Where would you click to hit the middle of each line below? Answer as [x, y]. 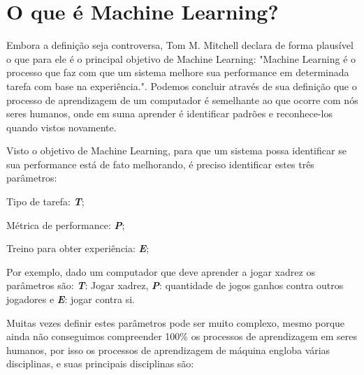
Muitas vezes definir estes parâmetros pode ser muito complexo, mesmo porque [176, 322]
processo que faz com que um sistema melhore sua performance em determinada [178, 72]
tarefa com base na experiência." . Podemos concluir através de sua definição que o [182, 86]
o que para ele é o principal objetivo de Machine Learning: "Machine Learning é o [181, 58]
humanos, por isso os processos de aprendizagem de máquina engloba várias [168, 350]
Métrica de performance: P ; [66, 225]
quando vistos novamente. [61, 127]
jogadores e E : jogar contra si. [71, 299]
